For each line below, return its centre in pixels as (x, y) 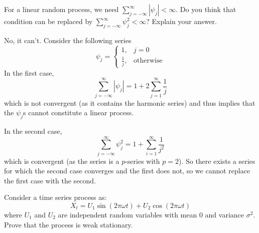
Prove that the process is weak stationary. (69, 224)
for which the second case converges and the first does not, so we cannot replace (127, 171)
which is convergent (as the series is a (62, 161)
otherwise (148, 61)
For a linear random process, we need (61, 9)
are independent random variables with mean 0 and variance (151, 214)
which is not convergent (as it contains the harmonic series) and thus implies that (130, 102)
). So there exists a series (217, 161)
